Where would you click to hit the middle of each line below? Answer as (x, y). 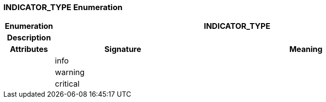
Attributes (29, 49)
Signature (123, 49)
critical (67, 84)
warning (70, 72)
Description (29, 38)
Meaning (306, 49)
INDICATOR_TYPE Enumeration (63, 7)
